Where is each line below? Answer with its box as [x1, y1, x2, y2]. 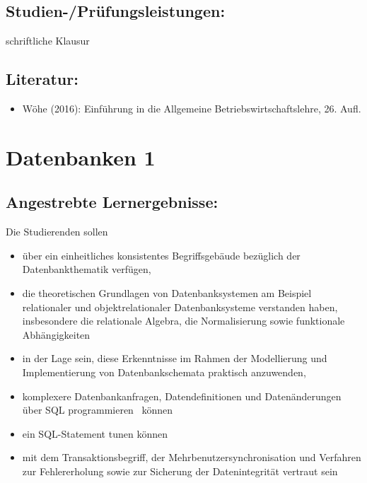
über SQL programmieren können [22, 402, 173, 417]
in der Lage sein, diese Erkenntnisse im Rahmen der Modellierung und [22, 351, 327, 366]
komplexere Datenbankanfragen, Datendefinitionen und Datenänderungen [22, 388, 342, 403]
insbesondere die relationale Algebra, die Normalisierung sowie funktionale [22, 313, 345, 328]
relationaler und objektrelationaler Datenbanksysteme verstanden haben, [22, 299, 338, 314]
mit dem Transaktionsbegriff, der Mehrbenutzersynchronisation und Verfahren [22, 450, 361, 465]
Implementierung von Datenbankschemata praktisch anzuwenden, [22, 364, 306, 379]
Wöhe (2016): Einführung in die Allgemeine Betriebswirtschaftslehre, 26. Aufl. [22, 101, 361, 115]
